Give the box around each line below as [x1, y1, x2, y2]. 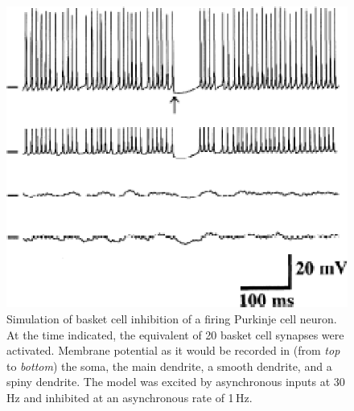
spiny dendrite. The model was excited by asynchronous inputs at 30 [6, 373, 345, 390]
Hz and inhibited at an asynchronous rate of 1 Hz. [6, 388, 253, 405]
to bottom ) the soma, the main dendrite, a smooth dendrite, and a [6, 357, 332, 374]
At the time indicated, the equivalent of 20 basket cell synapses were [6, 326, 344, 343]
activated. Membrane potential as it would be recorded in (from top [6, 342, 340, 359]
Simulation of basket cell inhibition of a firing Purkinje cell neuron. [6, 310, 337, 327]
